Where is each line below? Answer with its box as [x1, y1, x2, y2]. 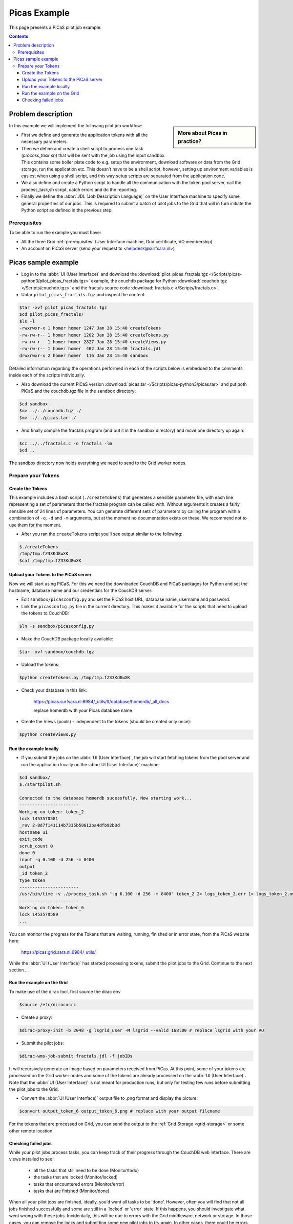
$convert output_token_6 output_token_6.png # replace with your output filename [19, 1108, 221, 1114]
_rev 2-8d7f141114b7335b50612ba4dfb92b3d [19, 823, 120, 828]
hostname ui [19, 829, 48, 835]
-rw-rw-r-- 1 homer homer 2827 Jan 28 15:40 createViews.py [19, 339, 167, 345]
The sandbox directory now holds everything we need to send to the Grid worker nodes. [9, 460, 187, 466]
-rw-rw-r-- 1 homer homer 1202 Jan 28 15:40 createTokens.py [19, 332, 169, 338]
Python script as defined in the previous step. [21, 207, 113, 213]
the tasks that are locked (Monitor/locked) [33, 1174, 118, 1180]
